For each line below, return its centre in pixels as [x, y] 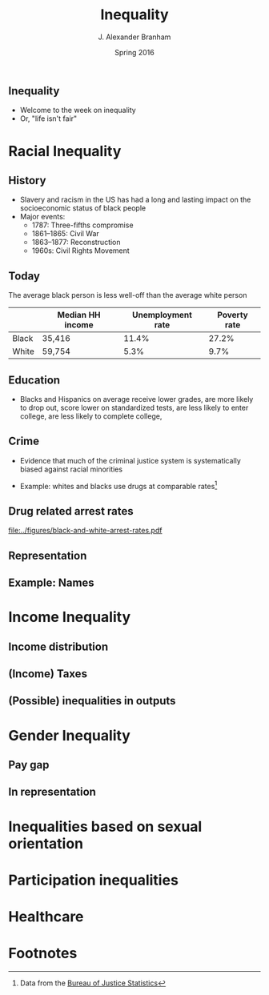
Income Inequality [70, 617]
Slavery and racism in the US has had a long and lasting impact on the [135, 200]
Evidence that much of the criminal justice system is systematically [130, 460]
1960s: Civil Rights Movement [80, 251]
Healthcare [46, 916]
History [27, 181]
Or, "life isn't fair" [48, 118]
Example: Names [51, 583]
